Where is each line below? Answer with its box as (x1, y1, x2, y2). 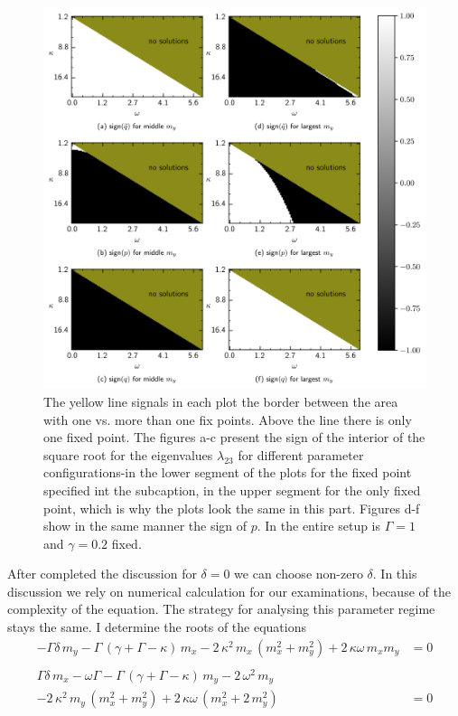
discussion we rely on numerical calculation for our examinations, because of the (7, 581, 451, 600)
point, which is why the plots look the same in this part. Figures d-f (43, 498, 420, 517)
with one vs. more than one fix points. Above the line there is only (43, 410, 412, 429)
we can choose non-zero (234, 564, 363, 583)
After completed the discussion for (7, 564, 197, 583)
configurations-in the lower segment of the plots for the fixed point (43, 463, 412, 482)
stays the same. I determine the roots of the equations (7, 617, 306, 636)
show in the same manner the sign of (43, 516, 248, 535)
